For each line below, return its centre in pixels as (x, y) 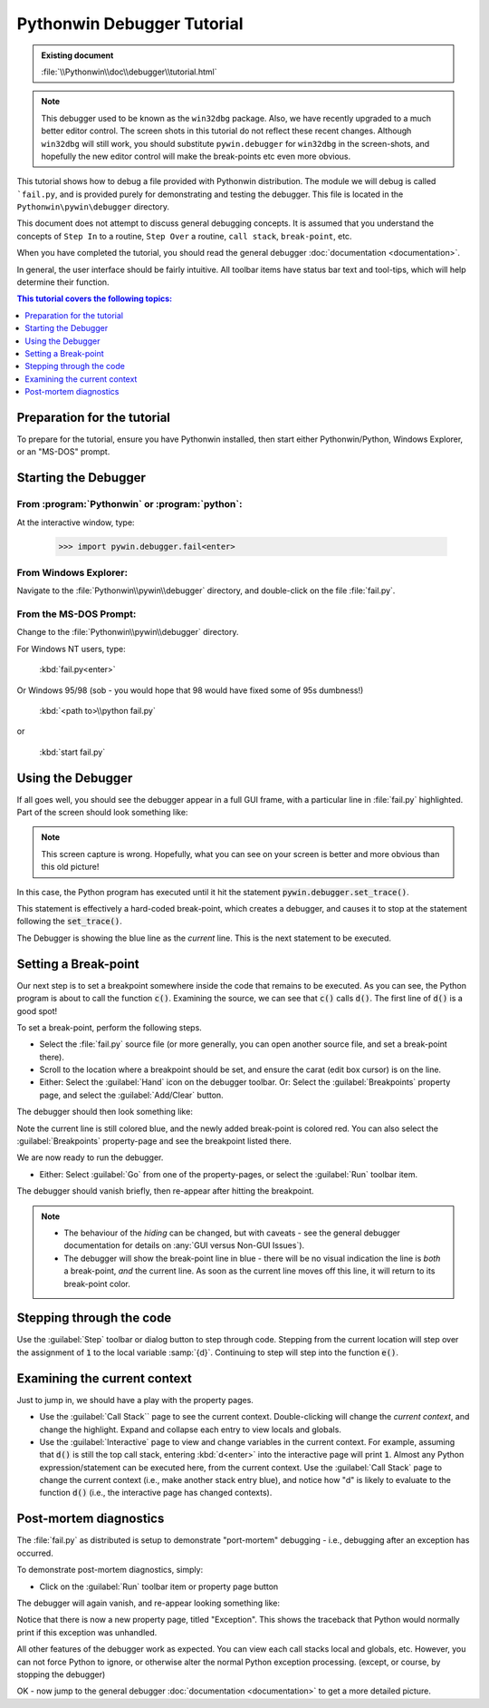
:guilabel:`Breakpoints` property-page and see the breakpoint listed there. (154, 1141)
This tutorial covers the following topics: (95, 298)
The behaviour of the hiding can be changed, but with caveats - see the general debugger (232, 1233)
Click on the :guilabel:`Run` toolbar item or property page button (159, 1586)
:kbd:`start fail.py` (72, 752)
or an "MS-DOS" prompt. (63, 452)
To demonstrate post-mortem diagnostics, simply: (110, 1570)
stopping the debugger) (61, 1674)
